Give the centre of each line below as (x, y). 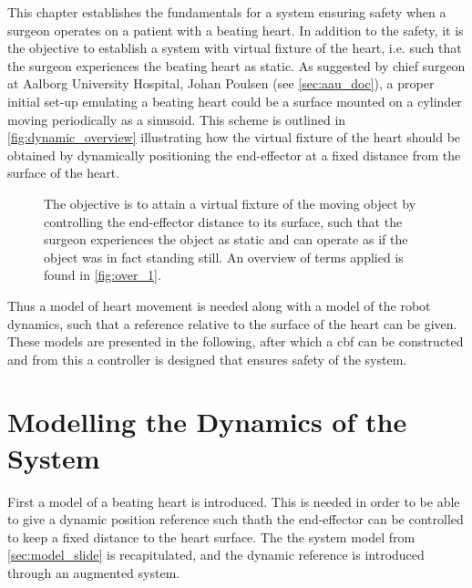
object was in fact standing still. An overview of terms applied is (224, 257)
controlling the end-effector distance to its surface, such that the (223, 221)
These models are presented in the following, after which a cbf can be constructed (236, 341)
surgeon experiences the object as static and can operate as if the (226, 239)
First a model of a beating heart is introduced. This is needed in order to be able (234, 501)
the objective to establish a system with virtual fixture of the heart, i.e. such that (235, 48)
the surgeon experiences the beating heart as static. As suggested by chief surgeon (236, 65)
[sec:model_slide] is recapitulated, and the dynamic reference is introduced (216, 555)
